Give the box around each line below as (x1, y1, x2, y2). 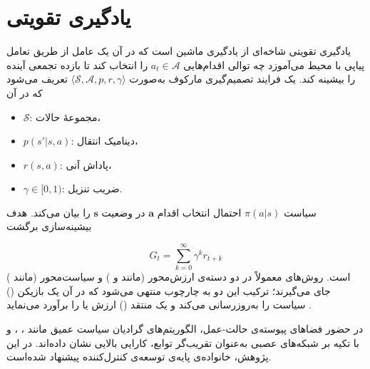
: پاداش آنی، (59, 157, 112, 172)
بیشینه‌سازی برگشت (6, 219, 92, 234)
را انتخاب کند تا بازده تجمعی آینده (6, 57, 148, 72)
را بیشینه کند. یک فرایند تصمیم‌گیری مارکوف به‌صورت (129, 71, 356, 86)
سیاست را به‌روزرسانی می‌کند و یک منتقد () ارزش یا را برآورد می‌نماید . (6, 297, 312, 312)
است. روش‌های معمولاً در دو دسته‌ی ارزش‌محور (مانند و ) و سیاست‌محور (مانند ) (6, 269, 351, 284)
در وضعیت (101, 204, 145, 219)
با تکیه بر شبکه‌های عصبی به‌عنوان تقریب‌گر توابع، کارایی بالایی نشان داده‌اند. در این (6, 335, 359, 350)
